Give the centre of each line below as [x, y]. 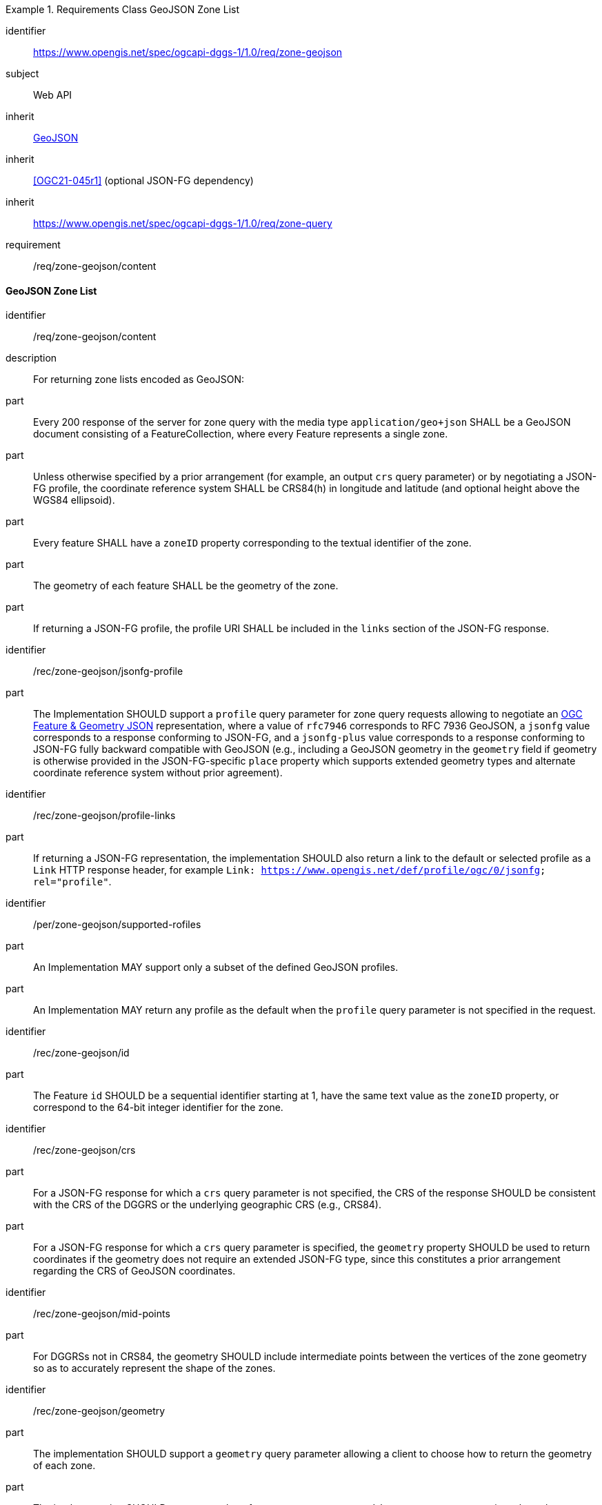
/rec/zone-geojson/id [81, 1053]
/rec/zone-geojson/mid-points [102, 1314]
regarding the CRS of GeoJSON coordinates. [134, 1271]
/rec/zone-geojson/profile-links [104, 816]
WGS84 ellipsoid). [74, 500]
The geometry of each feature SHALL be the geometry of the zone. [186, 586]
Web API [53, 95]
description [31, 358]
